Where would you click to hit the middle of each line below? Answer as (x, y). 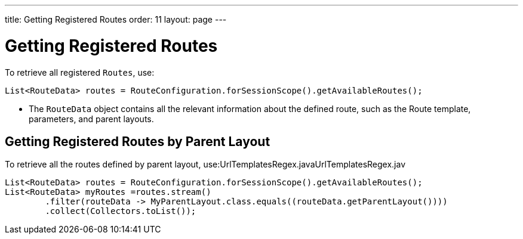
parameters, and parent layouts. (91, 119)
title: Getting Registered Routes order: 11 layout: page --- (116, 19)
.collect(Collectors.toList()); (121, 211)
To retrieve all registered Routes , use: (80, 72)
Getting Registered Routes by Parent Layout (138, 141)
